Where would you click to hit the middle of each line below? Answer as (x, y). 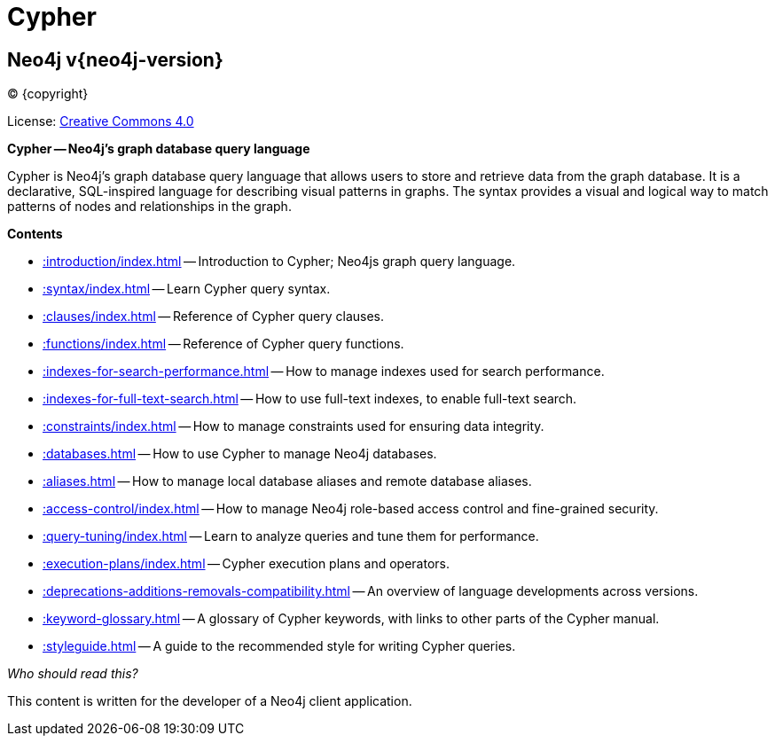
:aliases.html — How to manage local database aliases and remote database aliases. (287, 481)
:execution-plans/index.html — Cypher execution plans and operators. (246, 564)
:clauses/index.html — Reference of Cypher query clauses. (214, 317)
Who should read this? (73, 674)
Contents (35, 234)
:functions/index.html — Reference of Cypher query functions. (223, 344)
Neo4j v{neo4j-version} (115, 59)
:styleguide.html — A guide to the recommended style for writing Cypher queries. (279, 646)
